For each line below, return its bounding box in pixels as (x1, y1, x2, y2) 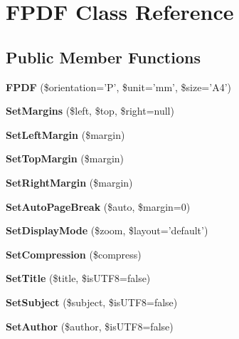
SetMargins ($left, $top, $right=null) (6, 103, 174, 118)
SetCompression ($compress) (6, 246, 142, 261)
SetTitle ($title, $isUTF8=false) (6, 271, 151, 286)
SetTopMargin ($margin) (6, 151, 124, 166)
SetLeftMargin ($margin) (6, 127, 125, 142)
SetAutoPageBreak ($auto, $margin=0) (6, 199, 191, 214)
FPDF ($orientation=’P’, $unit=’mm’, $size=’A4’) (6, 79, 231, 94)
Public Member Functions (6, 46, 201, 68)
